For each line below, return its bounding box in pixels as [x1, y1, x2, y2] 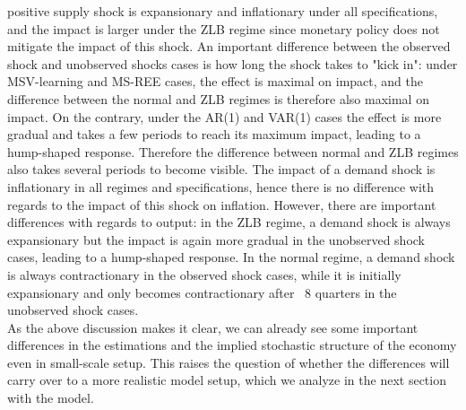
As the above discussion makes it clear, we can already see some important [7, 318, 419, 336]
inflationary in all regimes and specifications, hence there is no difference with [7, 177, 435, 196]
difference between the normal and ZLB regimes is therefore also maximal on [7, 89, 429, 108]
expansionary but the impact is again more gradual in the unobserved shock [7, 230, 425, 249]
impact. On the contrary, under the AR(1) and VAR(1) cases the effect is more [7, 107, 442, 126]
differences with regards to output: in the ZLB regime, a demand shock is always [7, 213, 451, 231]
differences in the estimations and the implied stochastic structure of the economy [7, 336, 457, 354]
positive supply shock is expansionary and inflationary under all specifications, [7, 2, 438, 20]
